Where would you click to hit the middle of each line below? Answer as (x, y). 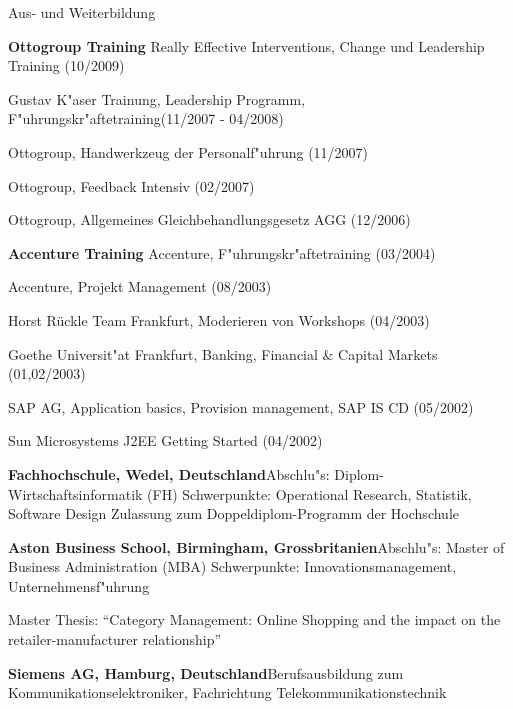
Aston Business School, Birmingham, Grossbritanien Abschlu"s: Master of (256, 546)
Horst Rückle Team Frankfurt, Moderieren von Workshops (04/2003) (219, 319)
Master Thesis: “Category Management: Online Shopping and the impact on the (254, 619)
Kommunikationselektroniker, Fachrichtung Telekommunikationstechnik (227, 692)
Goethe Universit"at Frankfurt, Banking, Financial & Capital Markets (223, 353)
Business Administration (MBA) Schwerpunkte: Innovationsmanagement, (232, 566)
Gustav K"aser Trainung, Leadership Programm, (157, 98)
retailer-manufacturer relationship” (115, 639)
